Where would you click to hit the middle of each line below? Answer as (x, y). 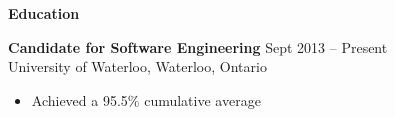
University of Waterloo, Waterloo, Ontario (137, 66)
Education (44, 13)
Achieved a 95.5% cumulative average (146, 99)
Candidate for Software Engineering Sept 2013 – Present (198, 46)
